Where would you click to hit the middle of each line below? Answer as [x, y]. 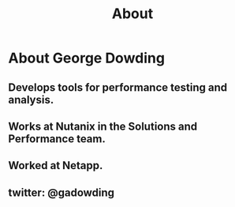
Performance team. [57, 139]
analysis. [31, 100]
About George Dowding [87, 58]
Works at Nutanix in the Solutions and [103, 126]
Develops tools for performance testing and [117, 87]
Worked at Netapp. [56, 166]
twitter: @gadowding [62, 192]
